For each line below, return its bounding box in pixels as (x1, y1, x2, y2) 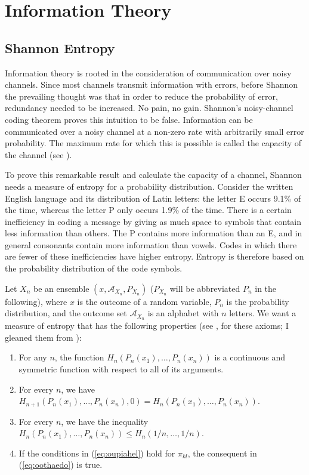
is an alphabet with (147, 307, 219, 319)
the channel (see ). (5, 148, 72, 161)
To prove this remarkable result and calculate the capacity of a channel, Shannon (5, 168, 302, 181)
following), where (5, 295, 67, 307)
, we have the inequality (61, 415, 149, 427)
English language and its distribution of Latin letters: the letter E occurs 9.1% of (5, 192, 301, 204)
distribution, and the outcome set (5, 307, 127, 319)
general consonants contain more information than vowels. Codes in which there (5, 238, 297, 251)
